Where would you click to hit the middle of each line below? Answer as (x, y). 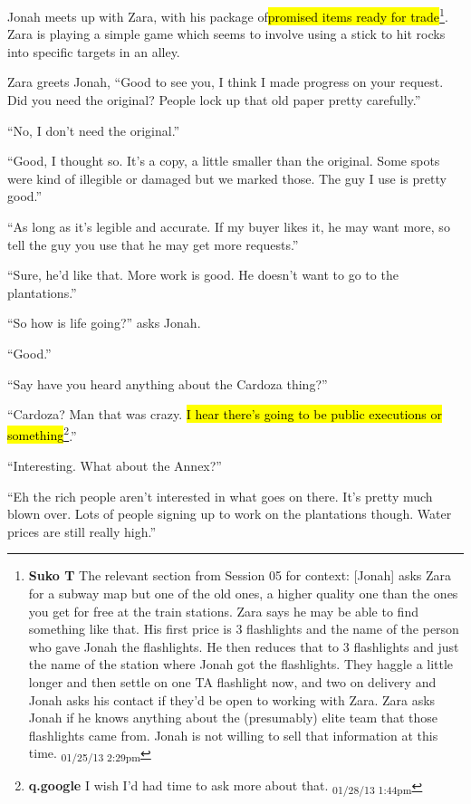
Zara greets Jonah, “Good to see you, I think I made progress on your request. (226, 82)
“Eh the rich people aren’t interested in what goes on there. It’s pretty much (220, 496)
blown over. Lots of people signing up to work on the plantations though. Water (230, 514)
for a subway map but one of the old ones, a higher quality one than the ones (243, 593)
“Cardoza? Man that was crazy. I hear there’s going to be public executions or (225, 414)
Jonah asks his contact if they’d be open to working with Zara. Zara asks (232, 699)
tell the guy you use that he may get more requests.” (153, 244)
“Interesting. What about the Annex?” (115, 465)
